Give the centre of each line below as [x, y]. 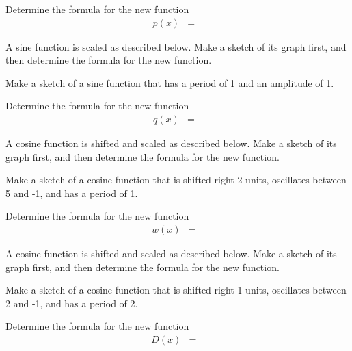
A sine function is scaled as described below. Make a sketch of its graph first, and [176, 46]
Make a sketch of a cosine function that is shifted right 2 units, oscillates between [176, 180]
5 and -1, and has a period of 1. [72, 193]
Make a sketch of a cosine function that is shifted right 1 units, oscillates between [176, 290]
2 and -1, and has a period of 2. [72, 303]
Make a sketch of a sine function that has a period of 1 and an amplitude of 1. [170, 82]
